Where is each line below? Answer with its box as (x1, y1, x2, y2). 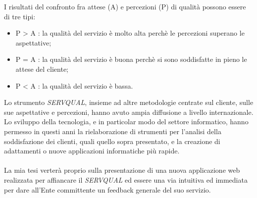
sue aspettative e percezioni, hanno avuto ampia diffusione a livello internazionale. (4, 106, 254, 117)
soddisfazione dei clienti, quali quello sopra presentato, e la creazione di (4, 136, 220, 146)
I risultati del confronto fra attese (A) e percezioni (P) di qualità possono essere (4, 1, 246, 11)
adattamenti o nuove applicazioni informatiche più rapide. (4, 146, 180, 156)
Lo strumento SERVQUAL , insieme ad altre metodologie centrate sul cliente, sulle (4, 97, 254, 107)
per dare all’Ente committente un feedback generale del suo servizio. (4, 184, 211, 195)
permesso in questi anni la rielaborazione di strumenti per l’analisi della (4, 126, 221, 136)
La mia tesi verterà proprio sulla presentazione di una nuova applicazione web (4, 165, 240, 175)
